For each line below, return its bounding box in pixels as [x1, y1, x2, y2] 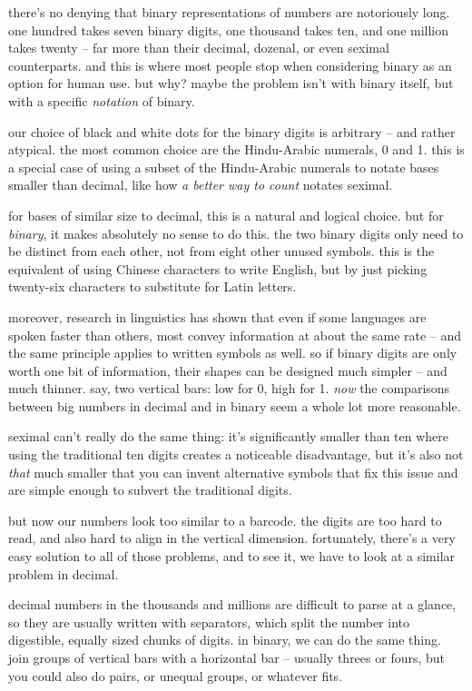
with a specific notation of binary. [8, 91, 195, 110]
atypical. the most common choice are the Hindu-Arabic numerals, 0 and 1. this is [8, 140, 465, 159]
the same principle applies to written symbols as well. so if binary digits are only [8, 343, 457, 362]
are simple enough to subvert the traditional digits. [8, 480, 292, 499]
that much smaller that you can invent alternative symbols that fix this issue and [8, 462, 458, 481]
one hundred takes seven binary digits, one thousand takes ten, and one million [8, 20, 449, 39]
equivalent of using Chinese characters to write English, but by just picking [8, 259, 428, 278]
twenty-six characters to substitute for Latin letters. [8, 277, 297, 296]
